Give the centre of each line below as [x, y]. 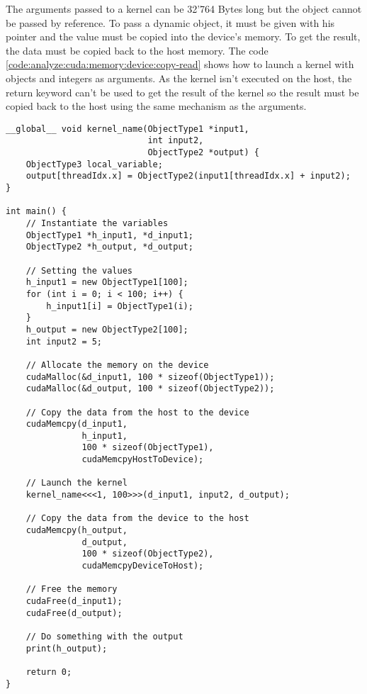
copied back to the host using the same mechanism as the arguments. [156, 106]
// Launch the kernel [77, 483]
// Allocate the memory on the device [117, 365]
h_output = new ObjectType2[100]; [107, 329]
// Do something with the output [105, 636]
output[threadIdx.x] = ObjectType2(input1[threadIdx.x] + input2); [188, 176]
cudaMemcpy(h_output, [77, 531]
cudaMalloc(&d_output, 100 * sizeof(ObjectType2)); [150, 389]
